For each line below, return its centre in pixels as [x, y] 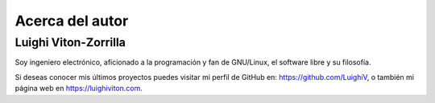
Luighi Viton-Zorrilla [70, 42]
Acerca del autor [72, 21]
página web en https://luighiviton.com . [79, 89]
